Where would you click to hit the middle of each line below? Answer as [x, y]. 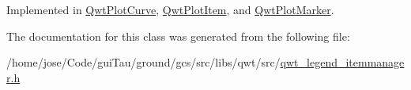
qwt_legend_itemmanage [342, 62]
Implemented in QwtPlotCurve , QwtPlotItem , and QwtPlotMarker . [170, 9]
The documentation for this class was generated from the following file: [178, 36]
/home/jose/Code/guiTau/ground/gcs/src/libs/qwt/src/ [143, 62]
